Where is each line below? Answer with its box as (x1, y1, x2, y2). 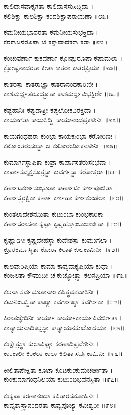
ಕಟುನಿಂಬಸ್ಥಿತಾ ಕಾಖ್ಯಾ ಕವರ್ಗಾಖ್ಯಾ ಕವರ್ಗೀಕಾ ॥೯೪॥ (4, 296, 122, 306)
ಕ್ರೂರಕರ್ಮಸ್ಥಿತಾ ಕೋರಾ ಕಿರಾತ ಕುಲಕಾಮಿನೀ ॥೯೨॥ (4, 244, 120, 254)
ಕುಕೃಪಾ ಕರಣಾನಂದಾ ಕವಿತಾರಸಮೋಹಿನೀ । (4, 390, 99, 400)
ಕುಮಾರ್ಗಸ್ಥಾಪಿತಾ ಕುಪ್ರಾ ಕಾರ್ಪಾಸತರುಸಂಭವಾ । (4, 157, 111, 167)
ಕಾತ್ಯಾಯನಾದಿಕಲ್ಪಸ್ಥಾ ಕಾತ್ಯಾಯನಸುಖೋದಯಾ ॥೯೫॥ (4, 322, 125, 332)
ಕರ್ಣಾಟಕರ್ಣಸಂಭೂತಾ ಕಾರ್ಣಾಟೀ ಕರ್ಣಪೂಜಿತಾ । (4, 183, 117, 193)
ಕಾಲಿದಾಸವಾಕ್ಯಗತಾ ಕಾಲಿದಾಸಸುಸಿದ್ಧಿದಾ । (4, 1, 94, 11)
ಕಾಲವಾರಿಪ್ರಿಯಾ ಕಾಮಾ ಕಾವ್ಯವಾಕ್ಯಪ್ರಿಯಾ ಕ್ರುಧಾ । (4, 260, 113, 270)
